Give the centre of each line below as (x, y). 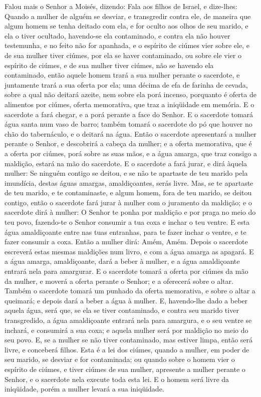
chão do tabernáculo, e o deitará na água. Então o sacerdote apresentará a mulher (130, 133)
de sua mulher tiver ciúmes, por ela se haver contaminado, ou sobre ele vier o (123, 55)
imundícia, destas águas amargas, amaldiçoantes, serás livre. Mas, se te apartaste (129, 182)
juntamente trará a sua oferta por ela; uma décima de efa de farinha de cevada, (126, 84)
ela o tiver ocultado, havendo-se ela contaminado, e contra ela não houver (117, 35)
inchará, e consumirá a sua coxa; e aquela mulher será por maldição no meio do (126, 330)
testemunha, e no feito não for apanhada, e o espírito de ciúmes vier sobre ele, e (127, 45)
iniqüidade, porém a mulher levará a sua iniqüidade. (84, 389)
